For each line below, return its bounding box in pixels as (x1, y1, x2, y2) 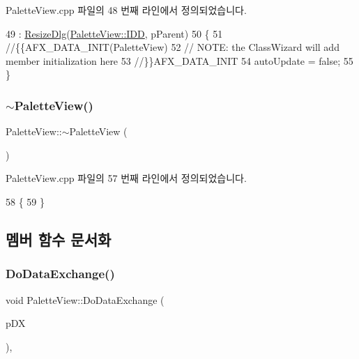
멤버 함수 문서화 (6, 228, 112, 250)
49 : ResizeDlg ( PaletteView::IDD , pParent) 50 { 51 (6, 26, 223, 40)
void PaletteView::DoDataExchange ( (6, 292, 165, 307)
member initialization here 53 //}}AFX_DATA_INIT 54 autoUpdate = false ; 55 (6, 53, 353, 68)
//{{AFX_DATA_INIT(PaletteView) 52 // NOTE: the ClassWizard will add (6, 40, 339, 54)
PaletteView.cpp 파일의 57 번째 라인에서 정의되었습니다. (6, 171, 247, 185)
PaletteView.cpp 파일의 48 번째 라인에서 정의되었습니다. (6, 3, 247, 17)
